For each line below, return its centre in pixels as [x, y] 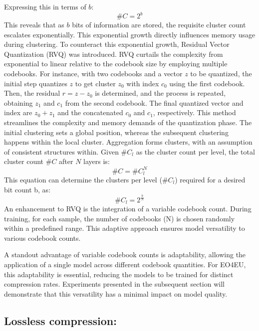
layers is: [97, 161]
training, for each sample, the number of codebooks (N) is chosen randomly [120, 218]
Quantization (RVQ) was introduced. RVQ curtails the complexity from [114, 54]
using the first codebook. [207, 83]
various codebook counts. [42, 238]
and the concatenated [90, 112]
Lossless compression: [60, 320]
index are [18, 112]
